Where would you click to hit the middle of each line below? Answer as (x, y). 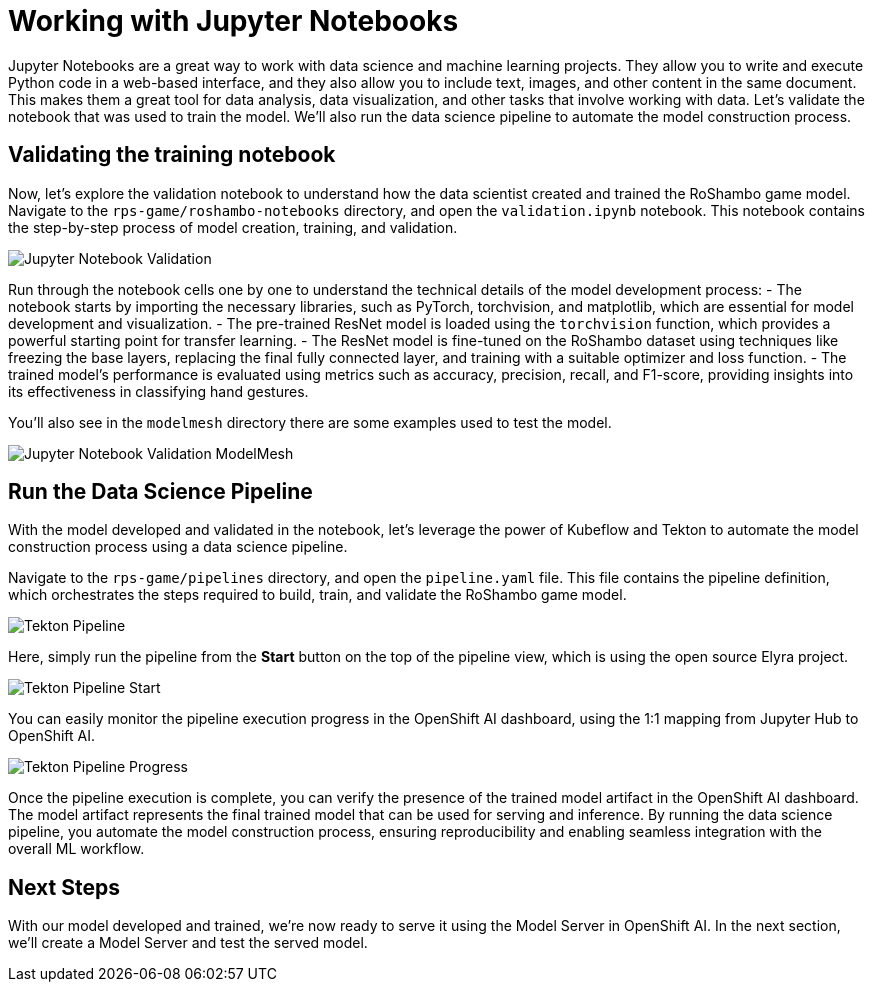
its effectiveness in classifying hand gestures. (158, 391)
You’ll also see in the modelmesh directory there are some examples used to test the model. (310, 422)
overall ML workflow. (76, 849)
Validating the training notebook (172, 155)
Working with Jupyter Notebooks (233, 21)
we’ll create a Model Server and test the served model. (188, 943)
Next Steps (64, 887)
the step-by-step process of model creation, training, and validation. (233, 227)
